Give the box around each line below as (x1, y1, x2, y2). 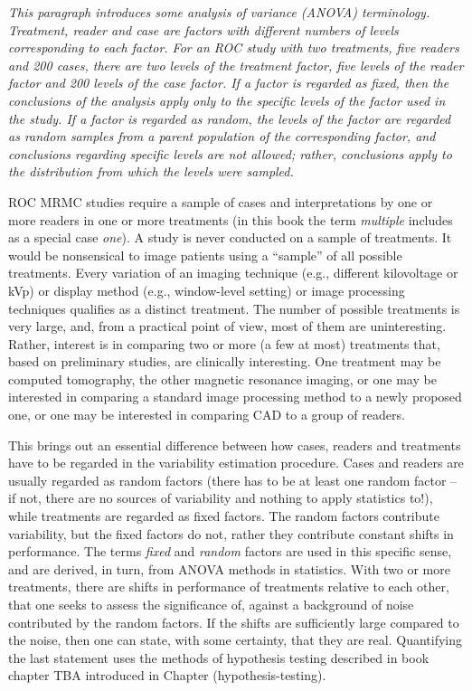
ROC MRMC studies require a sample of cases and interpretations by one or (8, 192, 433, 211)
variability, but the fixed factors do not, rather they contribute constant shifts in (8, 524, 454, 543)
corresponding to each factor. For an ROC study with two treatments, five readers (8, 38, 459, 57)
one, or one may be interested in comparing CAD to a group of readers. (8, 405, 405, 424)
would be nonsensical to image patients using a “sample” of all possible (8, 245, 402, 264)
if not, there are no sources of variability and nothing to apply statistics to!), (8, 488, 433, 507)
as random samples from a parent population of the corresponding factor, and (8, 127, 436, 146)
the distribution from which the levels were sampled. (8, 162, 294, 181)
